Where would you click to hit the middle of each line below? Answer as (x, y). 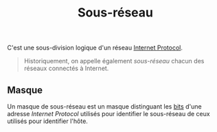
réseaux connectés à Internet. (66, 68)
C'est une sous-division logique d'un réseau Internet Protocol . (95, 48)
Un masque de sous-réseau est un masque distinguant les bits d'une (104, 107)
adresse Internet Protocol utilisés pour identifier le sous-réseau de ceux (109, 114)
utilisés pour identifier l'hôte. (47, 121)
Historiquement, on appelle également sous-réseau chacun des (114, 61)
